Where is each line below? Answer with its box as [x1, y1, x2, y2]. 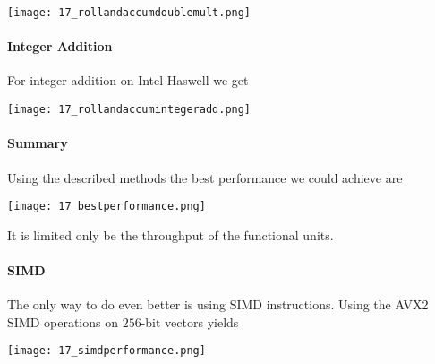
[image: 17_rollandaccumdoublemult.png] [7, 6, 252, 19]
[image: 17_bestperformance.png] [7, 200, 206, 213]
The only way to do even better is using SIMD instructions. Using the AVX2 [7, 295, 429, 314]
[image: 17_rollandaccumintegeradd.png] [7, 103, 252, 117]
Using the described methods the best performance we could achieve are [7, 168, 403, 186]
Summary [7, 134, 68, 152]
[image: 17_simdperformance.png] [7, 344, 206, 358]
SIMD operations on [7, 312, 118, 331]
